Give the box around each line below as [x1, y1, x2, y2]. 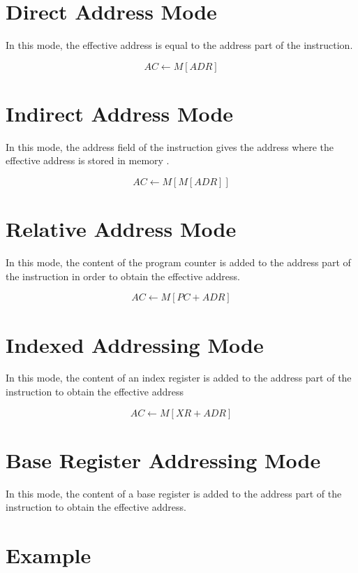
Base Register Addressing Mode [6, 445, 321, 474]
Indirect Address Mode [6, 99, 234, 127]
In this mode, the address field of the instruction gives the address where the [6, 139, 334, 154]
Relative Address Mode [6, 215, 237, 243]
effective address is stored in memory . [6, 153, 170, 168]
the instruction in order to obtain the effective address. [6, 268, 240, 283]
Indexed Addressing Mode [6, 330, 264, 358]
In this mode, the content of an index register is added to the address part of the [6, 370, 352, 385]
